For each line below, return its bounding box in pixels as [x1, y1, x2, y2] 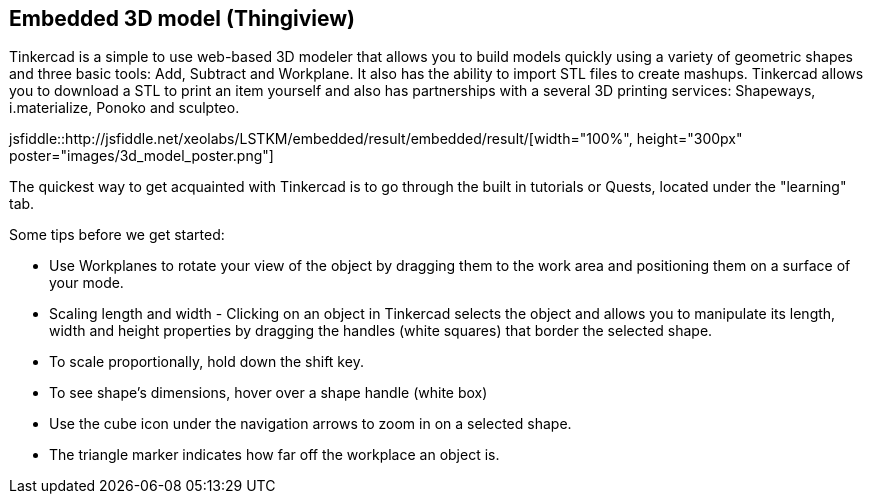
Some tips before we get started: [9, 226, 225, 244]
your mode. [49, 274, 124, 292]
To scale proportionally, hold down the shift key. [49, 353, 364, 371]
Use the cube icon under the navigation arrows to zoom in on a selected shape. [49, 415, 572, 433]
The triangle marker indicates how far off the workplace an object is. [49, 446, 500, 464]
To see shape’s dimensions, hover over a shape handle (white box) [49, 384, 488, 402]
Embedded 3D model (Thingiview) [9, 6, 356, 31]
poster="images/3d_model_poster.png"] [9, 147, 274, 165]
